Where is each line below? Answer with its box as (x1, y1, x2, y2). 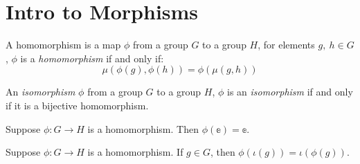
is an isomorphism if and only (227, 84, 353, 99)
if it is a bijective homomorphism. (6, 98, 149, 112)
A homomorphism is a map (6, 37, 121, 52)
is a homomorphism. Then (87, 121, 199, 136)
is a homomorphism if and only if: (20, 51, 164, 65)
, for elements (258, 37, 315, 52)
